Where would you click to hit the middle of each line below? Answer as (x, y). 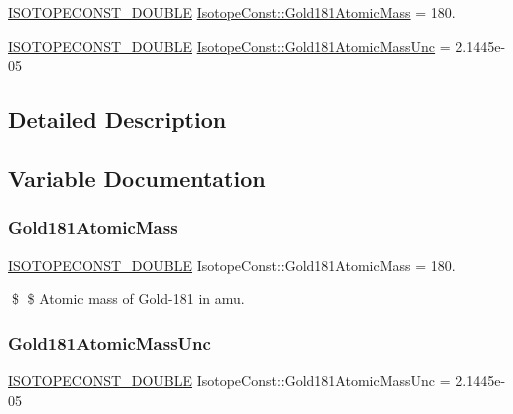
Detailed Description (117, 119)
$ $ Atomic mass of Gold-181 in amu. (128, 298)
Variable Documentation (137, 177)
